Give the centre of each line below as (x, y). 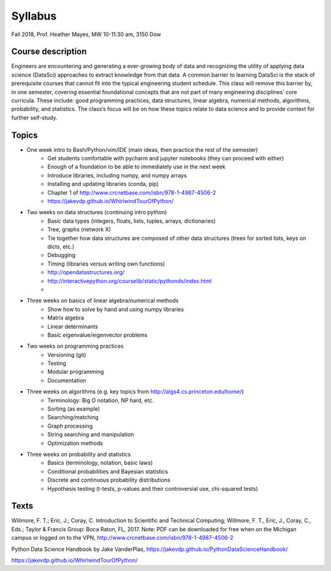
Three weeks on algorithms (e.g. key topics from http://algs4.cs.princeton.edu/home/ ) (135, 392)
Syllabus (34, 16)
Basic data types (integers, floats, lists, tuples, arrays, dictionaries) (131, 221)
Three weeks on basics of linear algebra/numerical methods (103, 300)
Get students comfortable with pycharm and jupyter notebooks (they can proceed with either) (166, 159)
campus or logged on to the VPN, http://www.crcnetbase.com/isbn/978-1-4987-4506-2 (122, 538)
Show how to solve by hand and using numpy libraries (116, 309)
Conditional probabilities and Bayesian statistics (108, 471)
